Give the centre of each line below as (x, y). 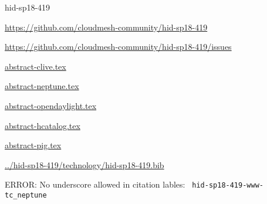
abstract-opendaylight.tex (51, 105)
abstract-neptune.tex (42, 86)
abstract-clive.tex (36, 66)
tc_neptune (26, 195)
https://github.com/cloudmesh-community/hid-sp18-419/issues (118, 47)
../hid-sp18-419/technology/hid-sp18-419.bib (85, 164)
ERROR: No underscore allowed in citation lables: (95, 184)
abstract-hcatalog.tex (43, 125)
